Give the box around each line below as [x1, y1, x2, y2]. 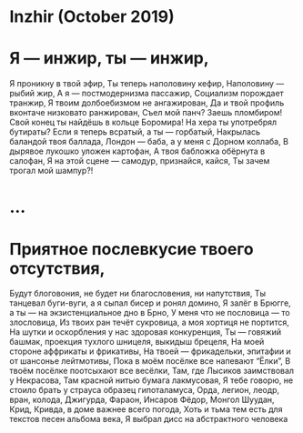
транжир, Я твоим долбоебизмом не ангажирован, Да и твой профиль [9, 97, 285, 108]
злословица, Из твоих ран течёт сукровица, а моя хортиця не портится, [9, 317, 289, 328]
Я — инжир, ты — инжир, [9, 48, 209, 69]
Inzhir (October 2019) [9, 6, 175, 27]
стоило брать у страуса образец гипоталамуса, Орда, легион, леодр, [9, 385, 280, 396]
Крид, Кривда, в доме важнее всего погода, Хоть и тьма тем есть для [9, 404, 283, 415]
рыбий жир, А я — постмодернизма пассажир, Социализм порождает [9, 88, 284, 99]
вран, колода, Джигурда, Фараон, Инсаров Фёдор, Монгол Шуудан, [9, 394, 275, 406]
